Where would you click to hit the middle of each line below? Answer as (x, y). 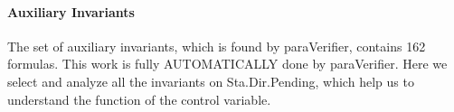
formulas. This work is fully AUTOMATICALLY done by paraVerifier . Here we (227, 64)
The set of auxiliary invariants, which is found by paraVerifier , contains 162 (217, 46)
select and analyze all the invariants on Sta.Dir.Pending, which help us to (211, 81)
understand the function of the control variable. (139, 99)
